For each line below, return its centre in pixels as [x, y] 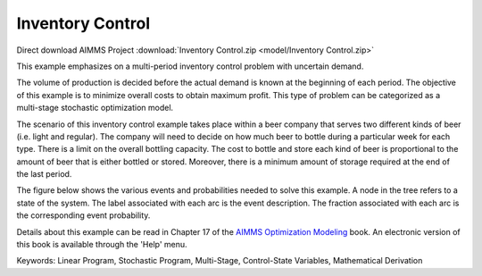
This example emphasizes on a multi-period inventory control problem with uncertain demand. [190, 66]
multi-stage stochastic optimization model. [95, 108]
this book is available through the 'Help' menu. [102, 245]
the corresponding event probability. [83, 215]
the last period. [44, 174]
